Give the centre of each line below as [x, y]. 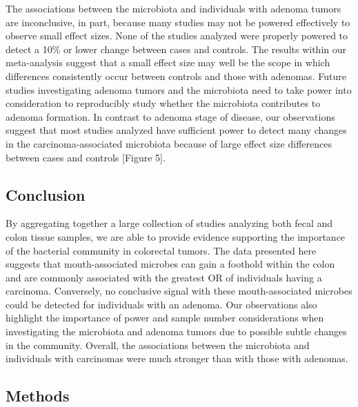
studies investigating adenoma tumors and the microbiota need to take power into [179, 89]
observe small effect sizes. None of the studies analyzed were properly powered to [177, 36]
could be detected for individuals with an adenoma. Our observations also [161, 304]
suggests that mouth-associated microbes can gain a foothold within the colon [170, 264]
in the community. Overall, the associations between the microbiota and [158, 345]
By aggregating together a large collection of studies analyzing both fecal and [169, 223]
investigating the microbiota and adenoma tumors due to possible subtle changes [176, 331]
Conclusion [46, 194]
